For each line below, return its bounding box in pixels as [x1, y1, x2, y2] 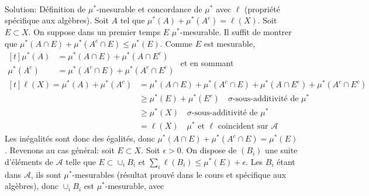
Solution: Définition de [5, 2, 86, 15]
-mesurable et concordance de [96, 2, 202, 15]
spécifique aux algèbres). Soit [5, 14, 109, 26]
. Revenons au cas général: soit [5, 144, 115, 156]
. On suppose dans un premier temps [28, 26, 161, 38]
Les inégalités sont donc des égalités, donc [5, 132, 155, 145]
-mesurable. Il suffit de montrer [180, 26, 292, 38]
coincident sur [218, 122, 268, 131]
